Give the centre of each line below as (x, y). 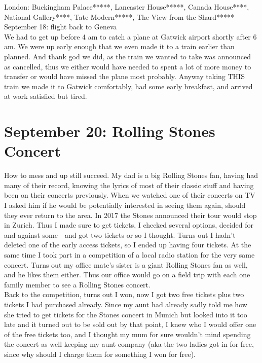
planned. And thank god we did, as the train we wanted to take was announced (128, 56)
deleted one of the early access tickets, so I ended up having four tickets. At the (128, 245)
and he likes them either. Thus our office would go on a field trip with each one (127, 275)
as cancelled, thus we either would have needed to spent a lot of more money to (128, 66)
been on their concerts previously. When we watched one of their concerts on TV (130, 195)
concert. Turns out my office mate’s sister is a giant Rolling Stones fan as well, (126, 264)
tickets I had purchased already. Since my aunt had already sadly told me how (126, 304)
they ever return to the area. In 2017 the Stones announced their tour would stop (130, 215)
